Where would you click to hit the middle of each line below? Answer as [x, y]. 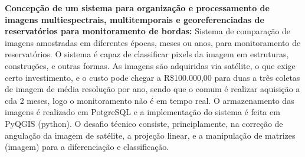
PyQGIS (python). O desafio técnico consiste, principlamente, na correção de [144, 123]
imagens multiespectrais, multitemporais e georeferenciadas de [135, 19]
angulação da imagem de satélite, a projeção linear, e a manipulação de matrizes [150, 135]
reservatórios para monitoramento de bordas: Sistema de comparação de [148, 31]
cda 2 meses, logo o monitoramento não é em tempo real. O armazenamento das [150, 100]
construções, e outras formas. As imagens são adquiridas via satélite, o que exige [150, 65]
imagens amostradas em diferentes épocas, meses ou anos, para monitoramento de [153, 42]
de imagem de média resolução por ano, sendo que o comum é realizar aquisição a [152, 89]
